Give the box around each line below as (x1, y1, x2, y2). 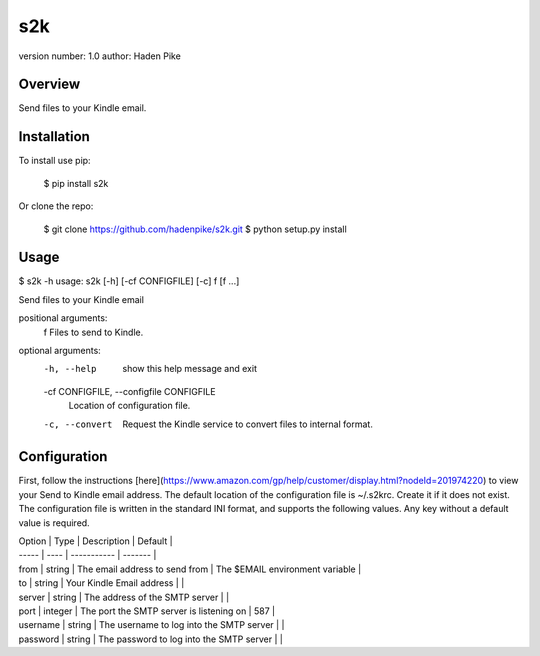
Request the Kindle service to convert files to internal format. (122, 418, 374, 430)
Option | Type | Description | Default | (18, 535, 174, 547)
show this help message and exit (122, 363, 257, 375)
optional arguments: (18, 345, 102, 356)
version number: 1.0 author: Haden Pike (18, 50, 182, 62)
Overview (18, 76, 81, 93)
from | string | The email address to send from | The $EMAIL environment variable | (18, 563, 362, 575)
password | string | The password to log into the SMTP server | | (18, 633, 284, 645)
